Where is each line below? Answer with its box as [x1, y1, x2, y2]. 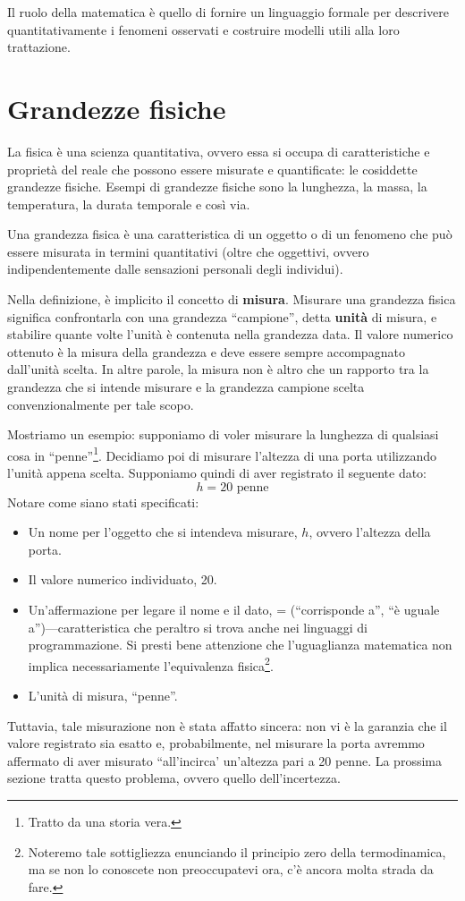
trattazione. [7, 38, 71, 56]
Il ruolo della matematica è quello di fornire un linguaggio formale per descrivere [7, 3, 449, 21]
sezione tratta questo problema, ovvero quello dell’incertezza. [7, 769, 341, 787]
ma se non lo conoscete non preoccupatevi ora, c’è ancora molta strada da [28, 860, 434, 879]
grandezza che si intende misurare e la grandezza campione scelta [7, 378, 365, 396]
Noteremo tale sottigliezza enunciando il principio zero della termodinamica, [28, 842, 446, 861]
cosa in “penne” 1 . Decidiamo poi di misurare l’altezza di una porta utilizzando [7, 443, 436, 464]
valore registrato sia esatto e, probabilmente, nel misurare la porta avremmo [7, 734, 425, 752]
